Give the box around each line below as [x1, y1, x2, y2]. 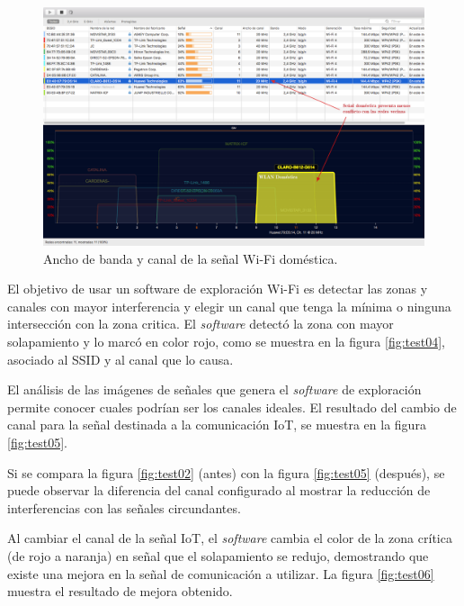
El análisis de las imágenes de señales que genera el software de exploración [7, 380, 422, 399]
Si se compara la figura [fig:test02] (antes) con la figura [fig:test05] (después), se [7, 463, 445, 482]
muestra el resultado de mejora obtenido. [7, 582, 233, 601]
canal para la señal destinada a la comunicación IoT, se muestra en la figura [7, 415, 426, 434]
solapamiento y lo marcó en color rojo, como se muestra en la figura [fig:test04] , [7, 331, 445, 350]
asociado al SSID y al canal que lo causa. [7, 349, 234, 368]
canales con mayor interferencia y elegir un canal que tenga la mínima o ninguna [7, 296, 451, 315]
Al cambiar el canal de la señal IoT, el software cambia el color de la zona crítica [7, 529, 452, 547]
